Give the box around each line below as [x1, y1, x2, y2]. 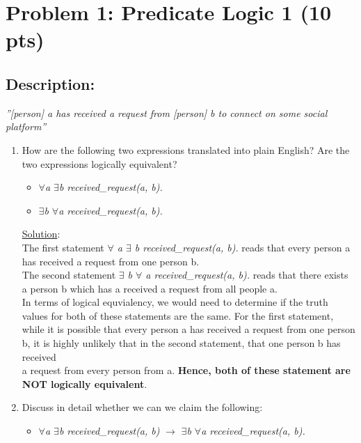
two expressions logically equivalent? [22, 156, 177, 171]
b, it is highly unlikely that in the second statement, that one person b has [22, 336, 341, 350]
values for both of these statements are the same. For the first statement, [22, 308, 334, 322]
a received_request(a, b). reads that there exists [145, 267, 348, 282]
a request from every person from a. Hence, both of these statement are [22, 363, 351, 378]
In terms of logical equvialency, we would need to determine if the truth [22, 295, 328, 309]
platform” [6, 119, 47, 134]
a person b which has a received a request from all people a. [22, 281, 278, 295]
